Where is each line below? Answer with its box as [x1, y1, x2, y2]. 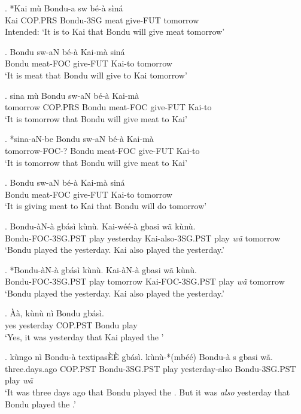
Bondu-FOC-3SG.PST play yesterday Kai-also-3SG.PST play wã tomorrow [5, 231, 281, 244]
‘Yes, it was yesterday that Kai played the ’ [5, 330, 164, 343]
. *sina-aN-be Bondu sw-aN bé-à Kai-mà [5, 132, 154, 145]
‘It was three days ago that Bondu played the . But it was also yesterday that [5, 386, 290, 398]
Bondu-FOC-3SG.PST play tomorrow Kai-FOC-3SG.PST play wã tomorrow [5, 275, 285, 288]
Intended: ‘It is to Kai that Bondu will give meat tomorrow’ [5, 25, 225, 38]
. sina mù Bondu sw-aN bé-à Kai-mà [5, 89, 139, 101]
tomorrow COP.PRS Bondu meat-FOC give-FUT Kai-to [5, 101, 212, 113]
